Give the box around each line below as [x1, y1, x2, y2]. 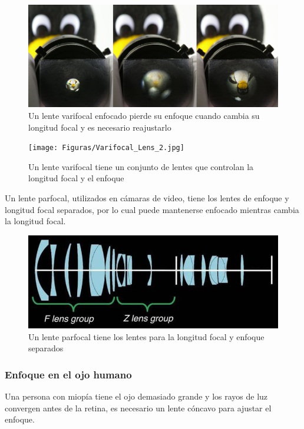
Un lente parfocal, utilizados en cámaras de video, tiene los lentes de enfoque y [5, 191, 289, 204]
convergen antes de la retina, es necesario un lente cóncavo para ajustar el [5, 401, 272, 414]
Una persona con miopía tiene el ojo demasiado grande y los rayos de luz [5, 390, 268, 403]
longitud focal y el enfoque [28, 172, 124, 184]
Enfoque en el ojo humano [5, 367, 132, 381]
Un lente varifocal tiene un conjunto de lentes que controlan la [28, 160, 254, 172]
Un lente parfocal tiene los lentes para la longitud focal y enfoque [28, 330, 265, 342]
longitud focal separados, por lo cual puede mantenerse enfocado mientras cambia [5, 203, 299, 215]
